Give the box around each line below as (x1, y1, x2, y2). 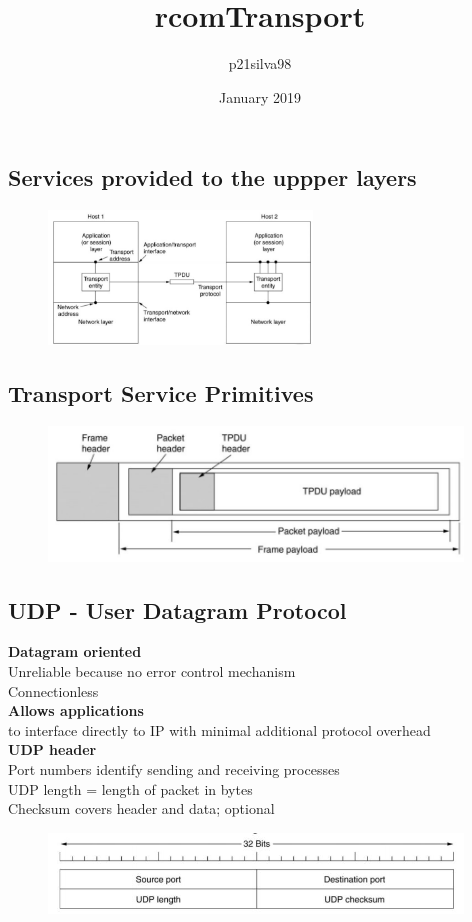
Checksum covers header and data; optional (8, 798, 275, 819)
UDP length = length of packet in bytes (8, 778, 253, 799)
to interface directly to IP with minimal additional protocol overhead (8, 719, 431, 740)
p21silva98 (228, 53, 292, 74)
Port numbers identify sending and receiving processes (8, 758, 340, 779)
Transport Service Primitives (8, 378, 314, 409)
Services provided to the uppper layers (8, 162, 417, 193)
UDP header (8, 739, 97, 760)
